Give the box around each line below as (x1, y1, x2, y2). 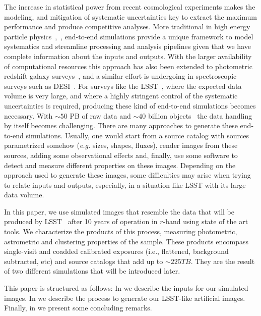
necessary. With (4, 110, 53, 121)
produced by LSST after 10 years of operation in (4, 216, 158, 227)
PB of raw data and (70, 110, 131, 121)
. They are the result (190, 255, 255, 266)
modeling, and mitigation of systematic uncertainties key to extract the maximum (4, 11, 257, 22)
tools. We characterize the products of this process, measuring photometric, (4, 226, 237, 237)
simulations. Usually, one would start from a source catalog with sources (26, 130, 249, 140)
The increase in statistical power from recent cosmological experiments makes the (4, 2, 255, 12)
